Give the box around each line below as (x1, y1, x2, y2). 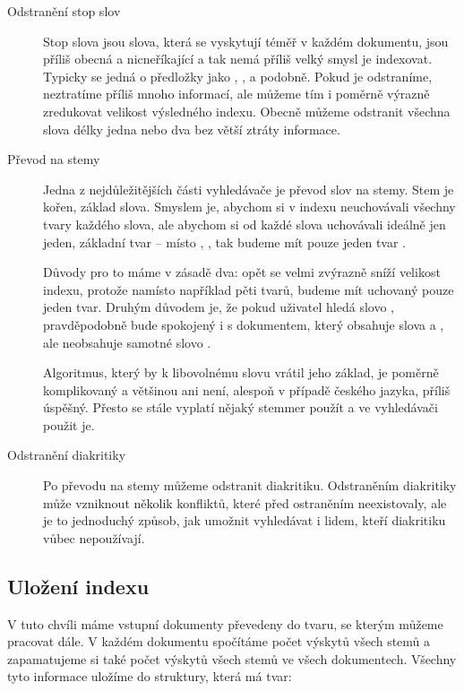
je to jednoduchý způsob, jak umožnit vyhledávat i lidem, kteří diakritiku (43, 511, 446, 530)
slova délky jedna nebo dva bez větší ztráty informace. (43, 119, 340, 138)
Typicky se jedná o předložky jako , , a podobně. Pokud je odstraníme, (43, 66, 433, 85)
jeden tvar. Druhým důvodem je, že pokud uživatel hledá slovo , (43, 298, 394, 316)
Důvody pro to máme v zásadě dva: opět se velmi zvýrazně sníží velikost (43, 263, 441, 281)
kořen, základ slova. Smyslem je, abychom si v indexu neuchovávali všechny (43, 197, 456, 216)
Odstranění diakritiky (7, 445, 126, 464)
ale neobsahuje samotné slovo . (43, 333, 211, 351)
